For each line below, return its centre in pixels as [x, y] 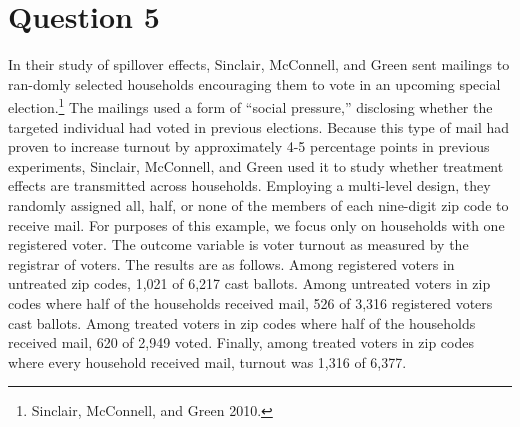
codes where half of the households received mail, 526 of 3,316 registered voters [250, 302]
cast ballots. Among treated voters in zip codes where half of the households [242, 322]
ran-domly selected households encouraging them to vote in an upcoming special [254, 83]
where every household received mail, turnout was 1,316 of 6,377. [207, 361]
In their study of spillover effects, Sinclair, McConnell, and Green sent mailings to [259, 64]
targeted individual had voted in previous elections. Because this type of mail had [259, 126]
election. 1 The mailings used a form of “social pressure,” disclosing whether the [250, 105]
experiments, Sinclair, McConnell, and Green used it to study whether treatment [256, 165]
